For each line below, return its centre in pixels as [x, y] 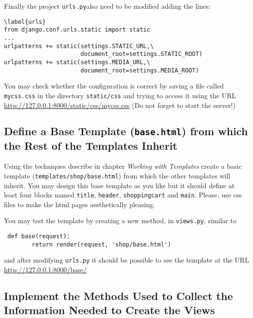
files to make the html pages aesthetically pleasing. [80, 204]
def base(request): [39, 237]
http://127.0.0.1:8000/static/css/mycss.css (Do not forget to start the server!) [120, 105]
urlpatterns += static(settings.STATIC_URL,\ [79, 46]
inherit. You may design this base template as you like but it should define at [119, 185]
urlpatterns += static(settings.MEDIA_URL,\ [77, 62]
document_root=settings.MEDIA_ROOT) [140, 70]
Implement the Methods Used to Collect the [118, 295]
